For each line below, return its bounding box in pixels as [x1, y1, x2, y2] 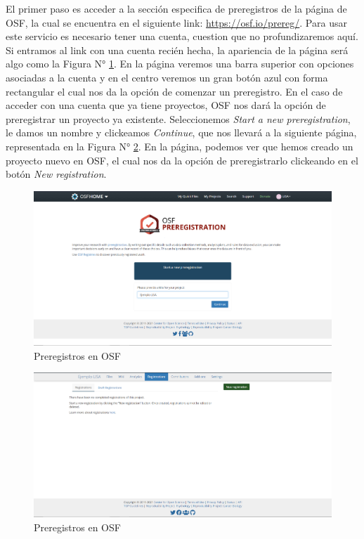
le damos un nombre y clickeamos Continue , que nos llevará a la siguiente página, [6, 125, 357, 140]
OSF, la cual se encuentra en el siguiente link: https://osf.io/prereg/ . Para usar [6, 15, 347, 30]
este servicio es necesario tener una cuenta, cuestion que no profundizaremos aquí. [6, 29, 358, 44]
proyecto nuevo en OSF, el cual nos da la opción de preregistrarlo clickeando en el [6, 152, 358, 167]
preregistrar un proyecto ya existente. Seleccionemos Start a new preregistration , [6, 111, 351, 126]
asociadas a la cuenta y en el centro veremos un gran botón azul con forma [6, 70, 328, 84]
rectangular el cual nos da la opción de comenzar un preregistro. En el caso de [6, 84, 343, 98]
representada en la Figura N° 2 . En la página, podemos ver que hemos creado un [6, 138, 353, 153]
